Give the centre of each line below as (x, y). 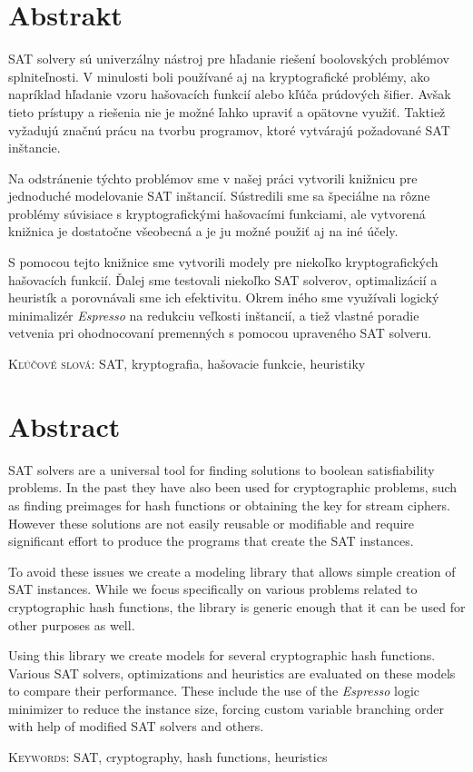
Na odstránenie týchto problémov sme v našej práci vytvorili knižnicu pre (213, 178)
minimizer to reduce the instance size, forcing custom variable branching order (226, 708)
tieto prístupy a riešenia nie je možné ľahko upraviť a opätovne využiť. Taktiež (227, 111)
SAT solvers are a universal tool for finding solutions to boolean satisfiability (222, 469)
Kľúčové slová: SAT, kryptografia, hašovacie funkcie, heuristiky (187, 364)
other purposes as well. (72, 624)
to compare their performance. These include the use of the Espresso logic (214, 691)
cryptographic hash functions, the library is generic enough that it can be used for (237, 606)
